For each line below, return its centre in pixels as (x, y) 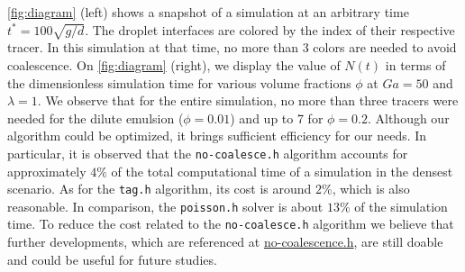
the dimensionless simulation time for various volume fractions (179, 82)
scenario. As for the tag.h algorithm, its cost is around (160, 189)
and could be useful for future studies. (112, 259)
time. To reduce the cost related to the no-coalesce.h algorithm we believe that (231, 224)
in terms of (415, 64)
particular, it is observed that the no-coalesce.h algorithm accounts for (208, 153)
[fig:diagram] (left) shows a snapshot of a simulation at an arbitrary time (208, 12)
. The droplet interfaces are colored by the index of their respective (270, 29)
